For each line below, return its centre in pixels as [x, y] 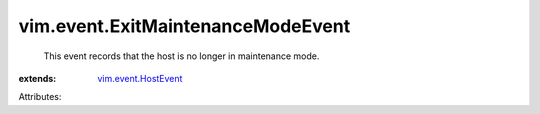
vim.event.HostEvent [140, 78]
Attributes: [40, 97]
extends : [37, 78]
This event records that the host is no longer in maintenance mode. [181, 56]
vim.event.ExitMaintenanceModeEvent [184, 26]
